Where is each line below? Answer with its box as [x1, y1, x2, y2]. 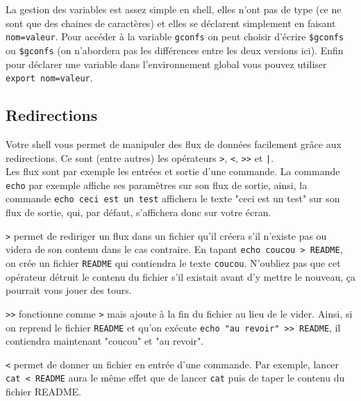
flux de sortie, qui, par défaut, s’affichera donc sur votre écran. [6, 205, 271, 220]
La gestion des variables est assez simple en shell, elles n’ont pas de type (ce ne [6, 2, 342, 16]
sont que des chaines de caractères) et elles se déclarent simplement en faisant [6, 15, 336, 30]
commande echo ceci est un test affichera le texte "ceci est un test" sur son [6, 191, 340, 206]
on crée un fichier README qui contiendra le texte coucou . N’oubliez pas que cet [6, 256, 341, 270]
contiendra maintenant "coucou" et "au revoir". [6, 334, 204, 348]
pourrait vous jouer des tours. [6, 283, 132, 297]
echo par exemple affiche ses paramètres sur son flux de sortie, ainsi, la [6, 177, 308, 192]
